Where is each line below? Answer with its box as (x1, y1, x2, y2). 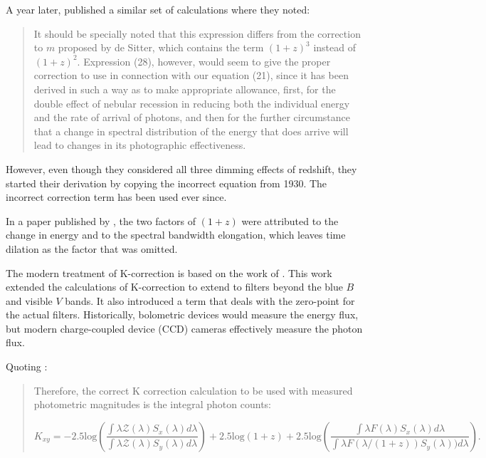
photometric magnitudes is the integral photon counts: (33, 397, 272, 412)
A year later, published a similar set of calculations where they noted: (6, 2, 310, 16)
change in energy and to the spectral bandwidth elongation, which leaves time (6, 227, 346, 242)
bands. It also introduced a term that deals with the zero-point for (65, 293, 355, 308)
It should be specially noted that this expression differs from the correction (33, 26, 361, 41)
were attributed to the (241, 213, 339, 228)
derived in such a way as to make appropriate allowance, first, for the (33, 81, 336, 96)
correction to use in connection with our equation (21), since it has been (33, 68, 349, 83)
